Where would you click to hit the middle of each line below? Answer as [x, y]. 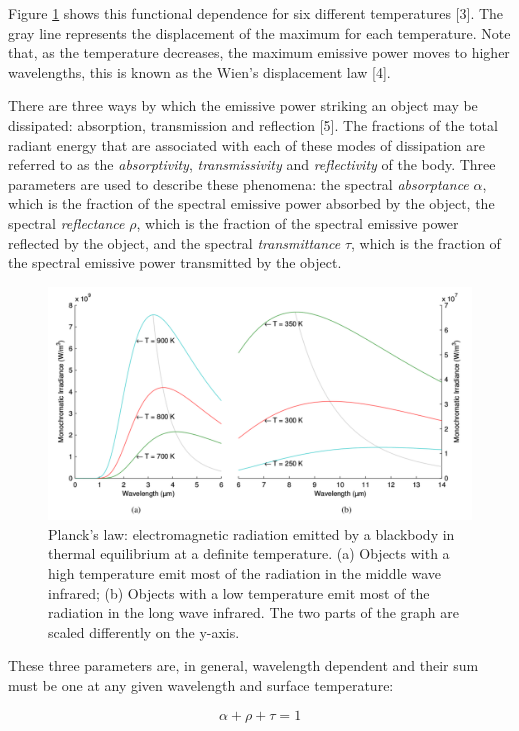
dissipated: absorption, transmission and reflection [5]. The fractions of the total [253, 124]
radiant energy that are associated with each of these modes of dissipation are [246, 144]
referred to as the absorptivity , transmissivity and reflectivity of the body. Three [252, 164]
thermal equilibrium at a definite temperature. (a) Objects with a [249, 553]
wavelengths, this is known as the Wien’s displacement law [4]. [199, 71]
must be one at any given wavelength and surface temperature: [201, 685]
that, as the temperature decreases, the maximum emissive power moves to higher [259, 52]
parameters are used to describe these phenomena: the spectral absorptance [238, 183]
